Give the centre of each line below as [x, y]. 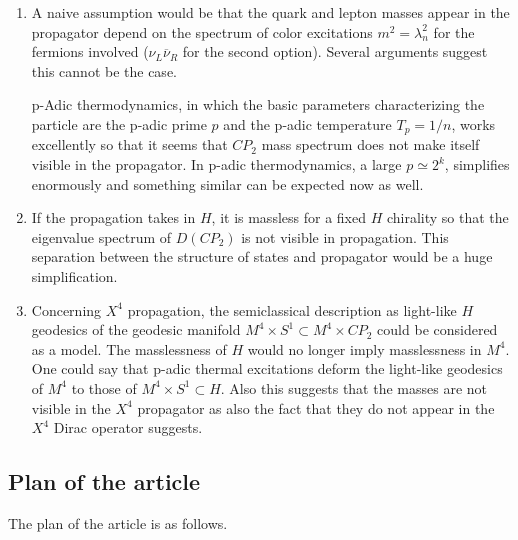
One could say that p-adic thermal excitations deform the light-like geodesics [267, 368]
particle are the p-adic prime [119, 123]
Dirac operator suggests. [128, 427]
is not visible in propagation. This [345, 236]
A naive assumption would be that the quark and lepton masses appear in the [270, 12]
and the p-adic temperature [307, 123]
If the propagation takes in [113, 217]
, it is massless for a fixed [288, 217]
